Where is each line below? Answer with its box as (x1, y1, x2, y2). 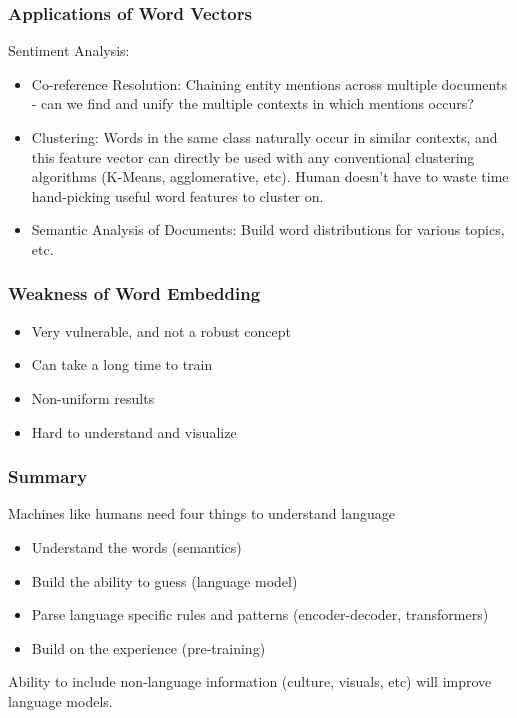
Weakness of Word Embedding (8, 281, 261, 306)
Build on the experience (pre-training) (31, 637, 266, 658)
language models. (8, 690, 113, 711)
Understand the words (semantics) (31, 536, 242, 557)
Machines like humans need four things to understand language (8, 503, 395, 524)
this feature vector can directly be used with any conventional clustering (31, 146, 475, 167)
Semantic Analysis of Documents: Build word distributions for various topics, (31, 219, 505, 240)
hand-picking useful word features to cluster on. (31, 185, 324, 206)
